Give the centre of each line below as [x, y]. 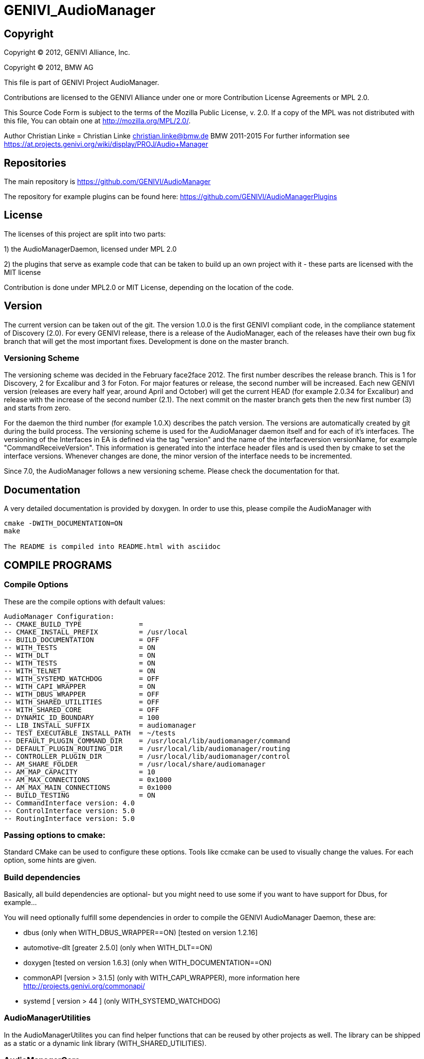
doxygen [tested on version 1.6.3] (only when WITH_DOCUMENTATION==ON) [148, 963]
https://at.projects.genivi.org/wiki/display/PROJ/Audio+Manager [106, 144]
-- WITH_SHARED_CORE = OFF [82, 709]
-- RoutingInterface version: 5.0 [69, 818]
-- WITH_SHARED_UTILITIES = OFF [82, 702]
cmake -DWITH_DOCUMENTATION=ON [63, 523]
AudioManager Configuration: [59, 616]
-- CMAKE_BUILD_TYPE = [73, 624]
